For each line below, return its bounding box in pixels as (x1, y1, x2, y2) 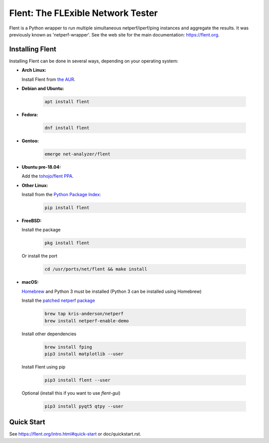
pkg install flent (44, 240, 90, 246)
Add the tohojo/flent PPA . (21, 173, 74, 179)
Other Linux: (21, 182, 48, 188)
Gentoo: (21, 138, 39, 144)
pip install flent (44, 205, 90, 211)
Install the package (21, 227, 61, 233)
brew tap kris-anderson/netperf (44, 311, 124, 317)
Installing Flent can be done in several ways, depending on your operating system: (9, 58, 179, 64)
